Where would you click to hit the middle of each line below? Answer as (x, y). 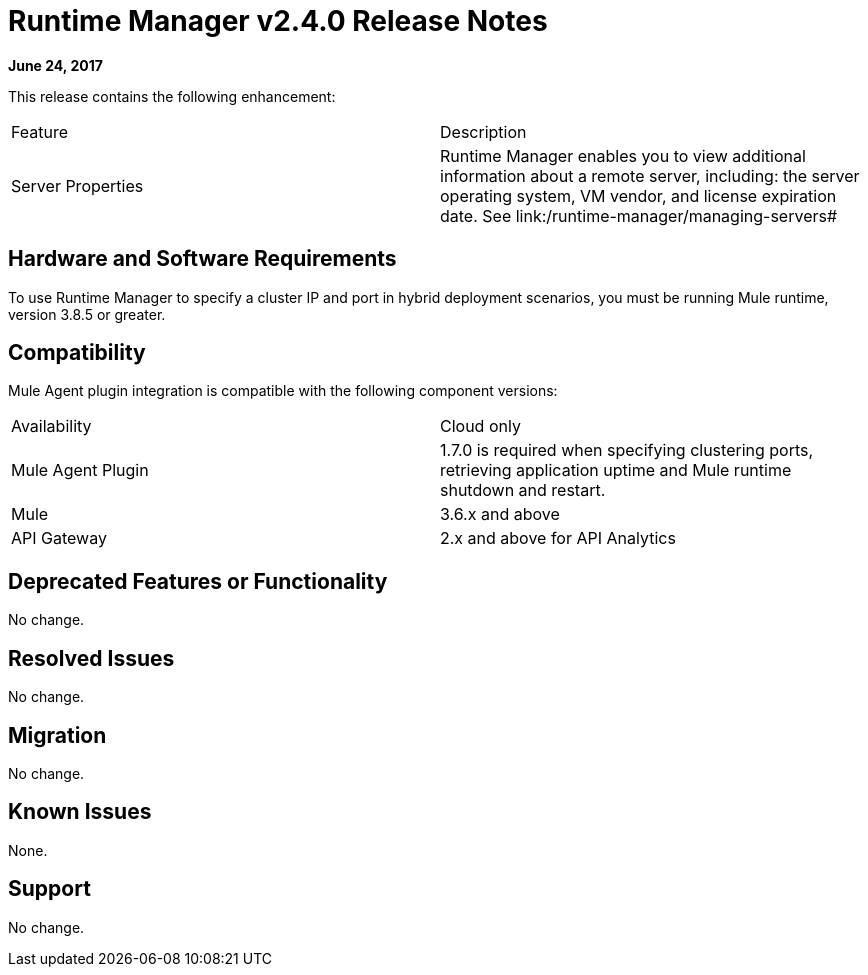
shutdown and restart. (523, 490)
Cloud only (480, 426)
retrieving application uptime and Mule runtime (616, 470)
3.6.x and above (500, 514)
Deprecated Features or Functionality (198, 581)
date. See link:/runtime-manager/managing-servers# (639, 215)
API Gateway (59, 538)
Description (483, 131)
